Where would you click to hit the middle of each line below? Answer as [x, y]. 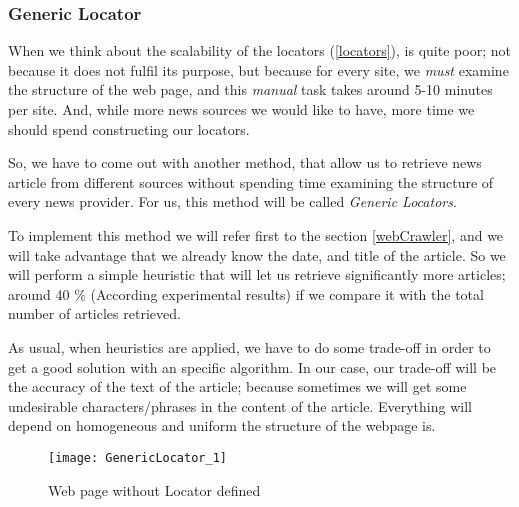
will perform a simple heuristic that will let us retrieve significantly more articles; [257, 274]
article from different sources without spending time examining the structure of [251, 181]
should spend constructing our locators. [129, 128]
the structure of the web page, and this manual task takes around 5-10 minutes [250, 89]
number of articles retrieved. [94, 313]
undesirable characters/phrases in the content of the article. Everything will [240, 405]
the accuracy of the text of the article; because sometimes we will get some [237, 386]
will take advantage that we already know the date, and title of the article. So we [257, 254]
